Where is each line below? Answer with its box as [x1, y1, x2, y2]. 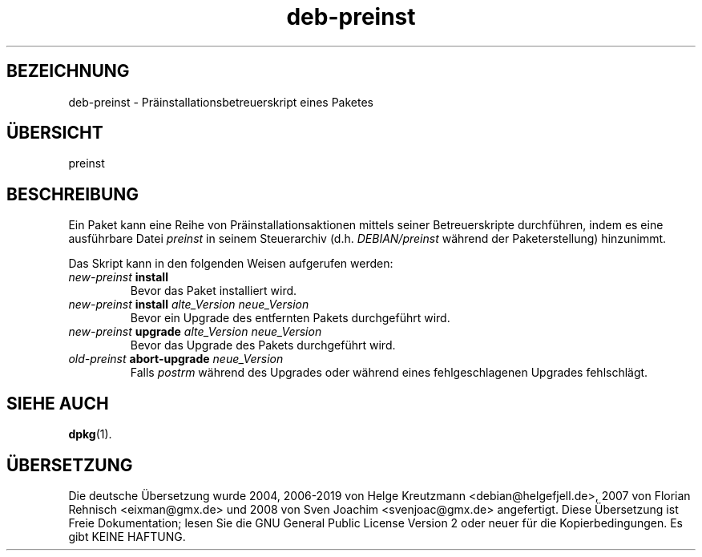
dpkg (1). [68, 427, 112, 442]
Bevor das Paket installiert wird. [130, 284, 297, 298]
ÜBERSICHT [6, 123, 103, 143]
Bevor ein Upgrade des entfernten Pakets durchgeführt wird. [130, 311, 450, 325]
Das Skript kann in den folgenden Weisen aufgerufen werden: [68, 256, 393, 271]
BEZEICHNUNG [6, 61, 130, 82]
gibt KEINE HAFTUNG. [68, 529, 186, 543]
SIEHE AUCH [6, 393, 109, 414]
